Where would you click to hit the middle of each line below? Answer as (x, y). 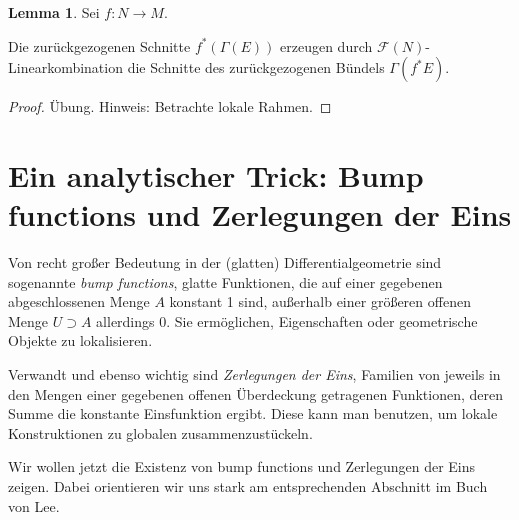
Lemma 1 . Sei (54, 12)
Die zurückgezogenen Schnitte (99, 45)
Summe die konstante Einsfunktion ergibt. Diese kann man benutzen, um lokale (253, 413)
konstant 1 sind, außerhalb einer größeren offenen (320, 301)
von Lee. (34, 505)
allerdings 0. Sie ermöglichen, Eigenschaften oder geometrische (287, 320)
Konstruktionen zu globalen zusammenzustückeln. (160, 432)
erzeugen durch (326, 45)
